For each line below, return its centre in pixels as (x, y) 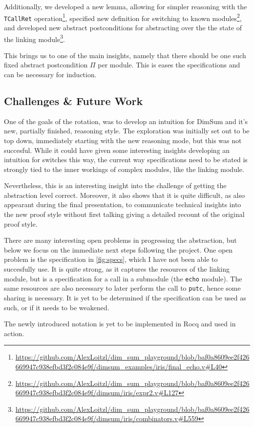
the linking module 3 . (34, 38)
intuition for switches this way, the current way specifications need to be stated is (126, 160)
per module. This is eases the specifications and (169, 65)
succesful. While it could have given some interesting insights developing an (117, 150)
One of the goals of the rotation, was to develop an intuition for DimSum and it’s (126, 121)
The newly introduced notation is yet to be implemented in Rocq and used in (120, 324)
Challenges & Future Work (74, 100)
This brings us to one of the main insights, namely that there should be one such (125, 55)
